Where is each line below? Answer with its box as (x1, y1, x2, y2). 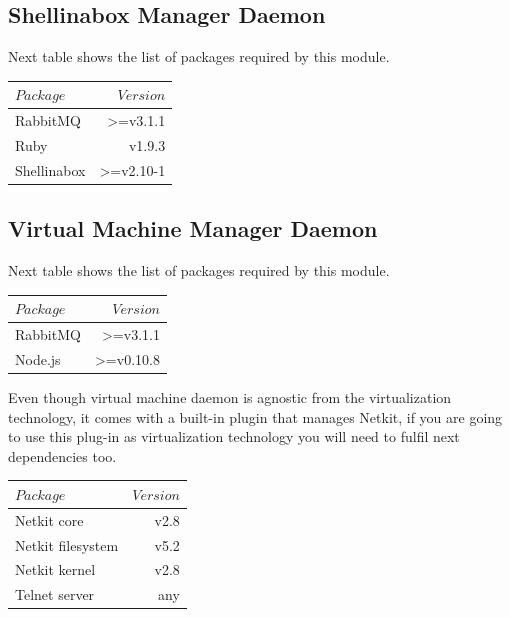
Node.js (15, 348, 61, 369)
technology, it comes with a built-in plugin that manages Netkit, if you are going (8, 406, 503, 427)
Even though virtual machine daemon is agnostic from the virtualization (8, 387, 452, 407)
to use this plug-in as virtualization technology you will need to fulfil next (8, 426, 460, 447)
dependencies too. (8, 445, 117, 466)
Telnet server (15, 584, 95, 605)
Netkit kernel (15, 559, 96, 580)
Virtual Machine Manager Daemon (8, 213, 378, 244)
